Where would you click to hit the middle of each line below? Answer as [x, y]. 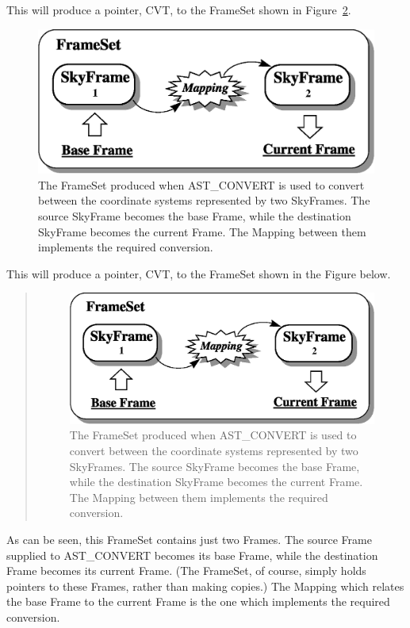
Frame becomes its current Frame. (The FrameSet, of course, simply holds [186, 571]
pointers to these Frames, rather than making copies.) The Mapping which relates [205, 586]
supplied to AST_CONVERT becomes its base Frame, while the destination [192, 555]
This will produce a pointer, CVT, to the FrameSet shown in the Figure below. [199, 273]
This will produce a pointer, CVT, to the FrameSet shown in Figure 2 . [179, 10]
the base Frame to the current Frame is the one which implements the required [198, 601]
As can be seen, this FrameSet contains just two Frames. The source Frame [189, 539]
